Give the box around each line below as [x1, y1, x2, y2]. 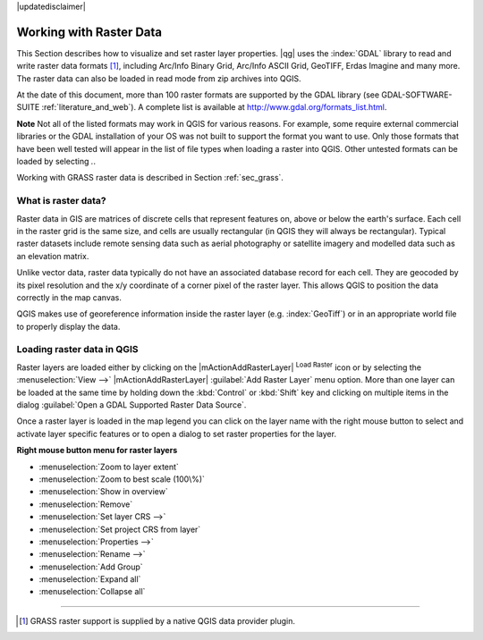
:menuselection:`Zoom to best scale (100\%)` [38, 474, 206, 484]
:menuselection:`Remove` [38, 499, 133, 509]
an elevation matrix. [16, 250, 89, 261]
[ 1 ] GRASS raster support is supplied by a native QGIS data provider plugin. [19, 615, 295, 626]
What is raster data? [16, 195, 106, 207]
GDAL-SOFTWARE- [381, 89, 453, 100]
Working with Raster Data [16, 24, 163, 39]
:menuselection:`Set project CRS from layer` [38, 524, 201, 535]
